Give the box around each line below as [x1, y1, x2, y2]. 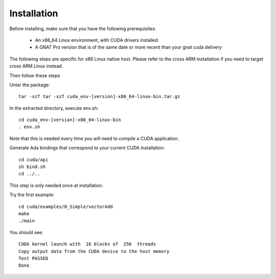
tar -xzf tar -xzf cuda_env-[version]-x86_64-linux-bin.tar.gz [18, 94, 180, 100]
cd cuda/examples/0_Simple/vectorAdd [18, 203, 113, 210]
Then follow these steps [9, 72, 60, 79]
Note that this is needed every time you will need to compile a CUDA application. [9, 135, 179, 142]
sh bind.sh [18, 164, 46, 170]
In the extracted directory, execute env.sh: [9, 105, 99, 111]
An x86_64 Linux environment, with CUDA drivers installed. [35, 37, 159, 43]
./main [18, 218, 35, 224]
